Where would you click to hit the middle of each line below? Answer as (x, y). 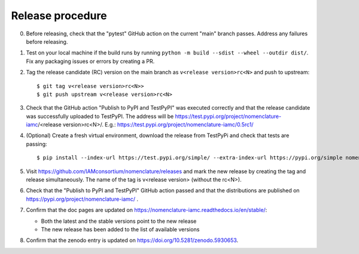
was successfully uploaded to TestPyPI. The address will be (100, 116)
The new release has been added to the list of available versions (120, 229)
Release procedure (59, 16)
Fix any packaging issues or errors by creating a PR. (90, 61)
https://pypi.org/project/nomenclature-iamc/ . (82, 199)
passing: (36, 144)
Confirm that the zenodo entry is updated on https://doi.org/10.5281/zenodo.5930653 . (132, 240)
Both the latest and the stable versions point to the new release (119, 221)
